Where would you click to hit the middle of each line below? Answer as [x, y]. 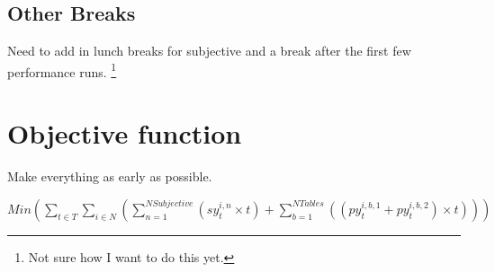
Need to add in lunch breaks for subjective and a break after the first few [209, 51]
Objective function [125, 133]
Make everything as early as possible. [110, 176]
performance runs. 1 [62, 70]
